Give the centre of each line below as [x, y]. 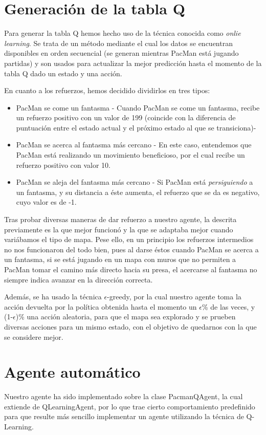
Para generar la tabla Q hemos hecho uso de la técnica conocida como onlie [123, 33]
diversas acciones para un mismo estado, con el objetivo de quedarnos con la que [130, 326]
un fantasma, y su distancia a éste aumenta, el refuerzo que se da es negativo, [138, 192]
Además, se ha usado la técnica [53, 297]
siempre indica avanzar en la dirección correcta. [79, 279]
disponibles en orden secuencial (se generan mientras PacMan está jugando [121, 53]
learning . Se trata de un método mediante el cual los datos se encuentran [118, 43]
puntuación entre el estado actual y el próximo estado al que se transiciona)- [136, 127]
